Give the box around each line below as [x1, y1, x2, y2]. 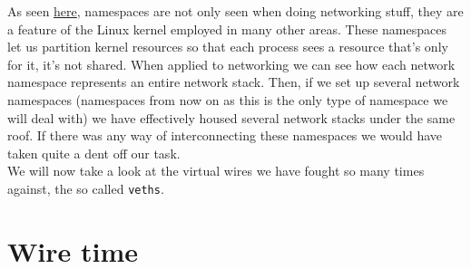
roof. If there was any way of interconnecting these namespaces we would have [7, 126, 443, 145]
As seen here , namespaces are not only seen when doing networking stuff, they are [7, 2, 464, 20]
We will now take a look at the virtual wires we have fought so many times [7, 161, 425, 180]
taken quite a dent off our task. [7, 143, 181, 162]
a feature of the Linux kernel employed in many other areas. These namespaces [7, 19, 446, 38]
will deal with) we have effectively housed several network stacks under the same [7, 108, 456, 127]
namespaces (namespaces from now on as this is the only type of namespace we [7, 90, 448, 109]
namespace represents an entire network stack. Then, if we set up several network [7, 72, 460, 91]
